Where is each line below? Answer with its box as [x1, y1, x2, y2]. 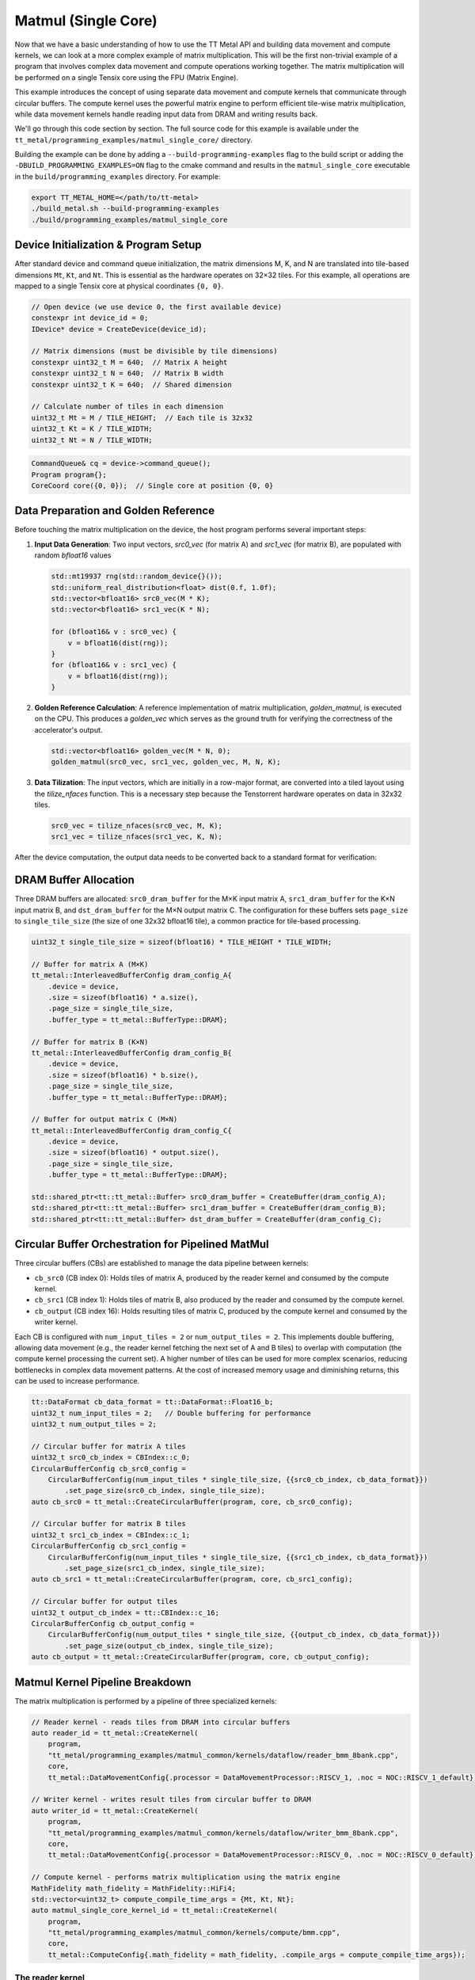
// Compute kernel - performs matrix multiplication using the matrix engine [31, 1873, 340, 1882]
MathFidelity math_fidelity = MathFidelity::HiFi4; [31, 1883, 237, 1893]
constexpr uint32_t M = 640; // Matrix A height [31, 357, 228, 367]
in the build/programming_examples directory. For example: [14, 171, 221, 181]
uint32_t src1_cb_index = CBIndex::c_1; [31, 1530, 190, 1540]
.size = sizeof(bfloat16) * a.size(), [47, 992, 199, 1002]
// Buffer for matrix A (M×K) [31, 959, 149, 969]
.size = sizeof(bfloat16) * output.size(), [47, 1148, 219, 1157]
